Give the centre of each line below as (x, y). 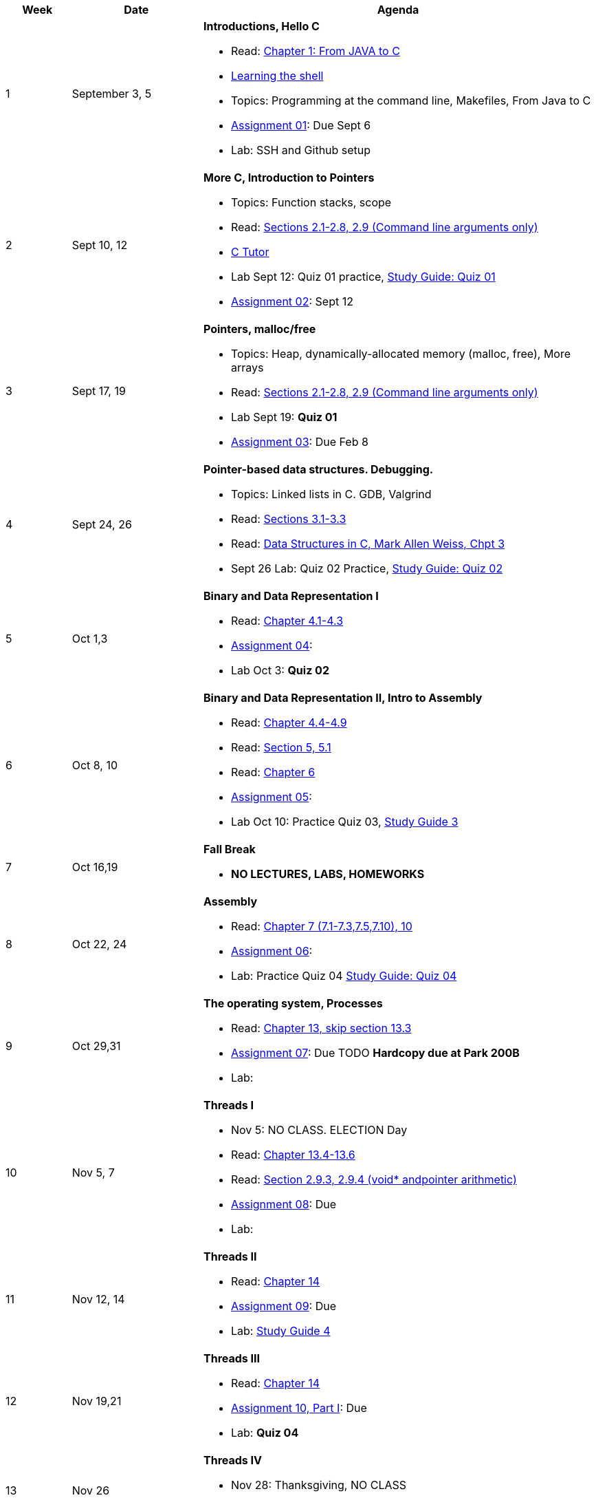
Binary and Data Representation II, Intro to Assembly (343, 698)
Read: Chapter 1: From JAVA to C (315, 51)
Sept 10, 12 (100, 245)
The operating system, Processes (293, 1003)
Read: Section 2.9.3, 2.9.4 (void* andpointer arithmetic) (374, 1179)
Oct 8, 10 (95, 765)
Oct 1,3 (90, 639)
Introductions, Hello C (261, 26)
